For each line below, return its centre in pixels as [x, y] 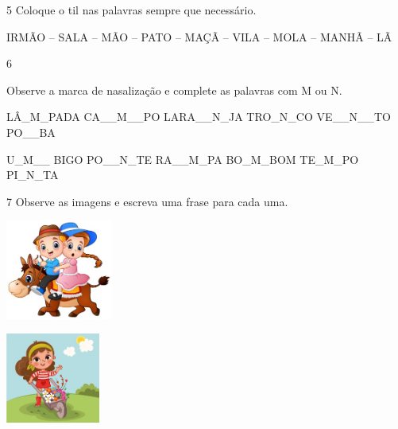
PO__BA [31, 132]
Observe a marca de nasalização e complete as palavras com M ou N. [174, 90]
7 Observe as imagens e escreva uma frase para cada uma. [147, 201]
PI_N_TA [33, 175]
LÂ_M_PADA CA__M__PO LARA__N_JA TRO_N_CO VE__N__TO [199, 117]
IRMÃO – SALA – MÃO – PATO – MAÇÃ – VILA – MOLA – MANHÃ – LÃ [199, 36]
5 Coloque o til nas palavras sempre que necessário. [131, 10]
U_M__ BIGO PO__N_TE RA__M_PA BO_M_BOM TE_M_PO [183, 159]
